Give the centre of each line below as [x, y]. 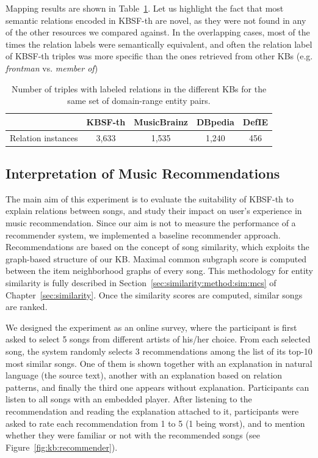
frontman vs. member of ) [52, 68]
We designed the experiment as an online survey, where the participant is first [151, 327]
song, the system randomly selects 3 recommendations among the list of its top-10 [159, 351]
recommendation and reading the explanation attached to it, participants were [152, 411]
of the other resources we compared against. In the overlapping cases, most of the [158, 32]
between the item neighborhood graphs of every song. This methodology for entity [160, 271]
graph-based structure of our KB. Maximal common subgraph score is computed [156, 258]
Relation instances [44, 137]
